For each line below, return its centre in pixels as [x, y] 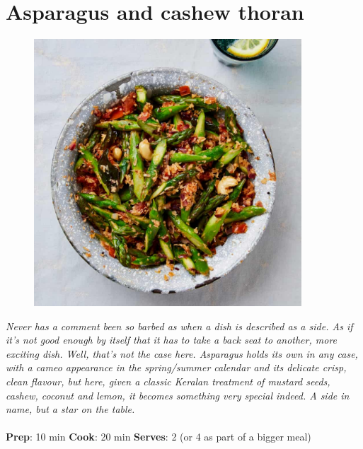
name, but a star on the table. [70, 409]
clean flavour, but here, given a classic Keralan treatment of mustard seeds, [168, 381]
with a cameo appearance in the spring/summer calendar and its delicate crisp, [176, 367]
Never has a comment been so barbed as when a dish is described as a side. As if [179, 326]
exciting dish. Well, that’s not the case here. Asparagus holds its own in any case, [182, 353]
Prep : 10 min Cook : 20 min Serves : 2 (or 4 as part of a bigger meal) [159, 437]
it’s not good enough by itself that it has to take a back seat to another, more [172, 340]
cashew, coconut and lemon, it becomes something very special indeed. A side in [178, 395]
